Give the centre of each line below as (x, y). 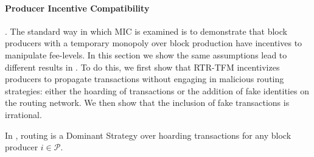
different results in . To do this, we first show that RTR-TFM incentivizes (142, 67)
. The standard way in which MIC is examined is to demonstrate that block (146, 31)
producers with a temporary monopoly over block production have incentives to (154, 43)
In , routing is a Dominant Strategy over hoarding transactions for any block (148, 135)
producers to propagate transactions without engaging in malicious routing (145, 79)
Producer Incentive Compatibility (77, 8)
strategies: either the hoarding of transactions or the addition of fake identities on (157, 90)
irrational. (23, 114)
